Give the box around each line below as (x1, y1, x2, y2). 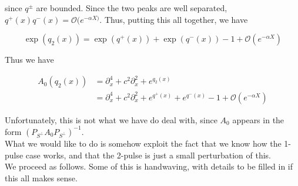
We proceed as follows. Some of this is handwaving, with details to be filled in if (5, 160, 293, 173)
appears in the (232, 113, 284, 126)
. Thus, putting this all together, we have (99, 13, 248, 25)
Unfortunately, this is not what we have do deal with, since (5, 113, 217, 126)
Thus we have (5, 53, 54, 66)
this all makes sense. (5, 171, 78, 184)
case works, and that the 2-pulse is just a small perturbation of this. (25, 148, 272, 161)
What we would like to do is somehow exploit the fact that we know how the (5, 137, 282, 149)
